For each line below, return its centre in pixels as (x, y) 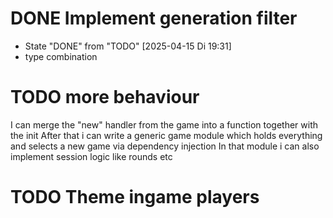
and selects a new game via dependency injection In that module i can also (165, 146)
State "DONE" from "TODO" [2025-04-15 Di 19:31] (128, 46)
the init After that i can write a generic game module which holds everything (166, 135)
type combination (61, 56)
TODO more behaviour (105, 97)
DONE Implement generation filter (154, 18)
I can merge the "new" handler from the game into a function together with (164, 124)
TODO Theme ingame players (135, 197)
